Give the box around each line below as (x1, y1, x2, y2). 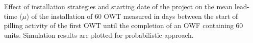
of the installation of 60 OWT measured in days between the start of (31, 11, 238, 21)
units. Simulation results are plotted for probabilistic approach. (4, 29, 194, 40)
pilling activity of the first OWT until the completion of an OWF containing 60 (4, 20, 243, 30)
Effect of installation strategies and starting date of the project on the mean (4, 1, 233, 11)
